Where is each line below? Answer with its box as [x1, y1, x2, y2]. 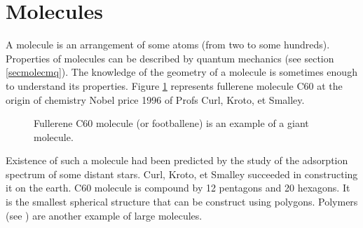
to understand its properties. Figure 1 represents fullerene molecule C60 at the [6, 78, 343, 93]
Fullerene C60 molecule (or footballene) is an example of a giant [34, 116, 309, 130]
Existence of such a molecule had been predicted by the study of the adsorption [6, 153, 348, 168]
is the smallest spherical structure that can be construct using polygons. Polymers [6, 194, 358, 209]
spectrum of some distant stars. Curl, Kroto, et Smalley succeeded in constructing [6, 166, 358, 181]
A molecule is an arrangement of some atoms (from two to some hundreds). [6, 37, 330, 52]
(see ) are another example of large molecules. [6, 208, 203, 222]
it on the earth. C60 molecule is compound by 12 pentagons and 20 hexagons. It [6, 180, 350, 195]
